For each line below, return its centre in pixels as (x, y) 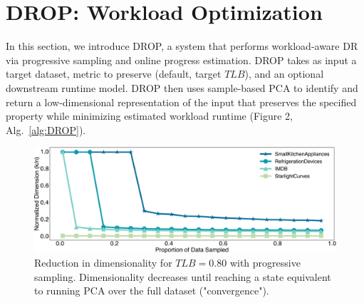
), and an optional (284, 74)
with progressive (265, 263)
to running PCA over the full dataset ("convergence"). (152, 291)
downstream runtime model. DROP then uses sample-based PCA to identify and (182, 87)
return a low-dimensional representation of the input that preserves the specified (181, 102)
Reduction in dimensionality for (103, 263)
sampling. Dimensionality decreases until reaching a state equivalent (183, 276)
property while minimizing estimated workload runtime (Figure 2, (149, 116)
